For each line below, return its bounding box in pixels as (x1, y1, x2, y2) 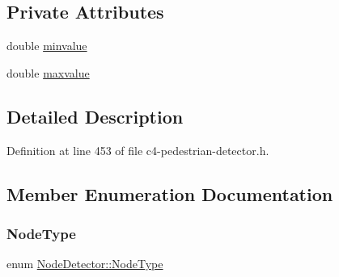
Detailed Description (6, 103, 184, 128)
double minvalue (6, 37, 87, 54)
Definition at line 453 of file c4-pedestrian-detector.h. (6, 141, 269, 158)
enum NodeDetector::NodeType (6, 255, 163, 272)
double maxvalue (6, 64, 90, 81)
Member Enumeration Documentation (6, 181, 333, 206)
